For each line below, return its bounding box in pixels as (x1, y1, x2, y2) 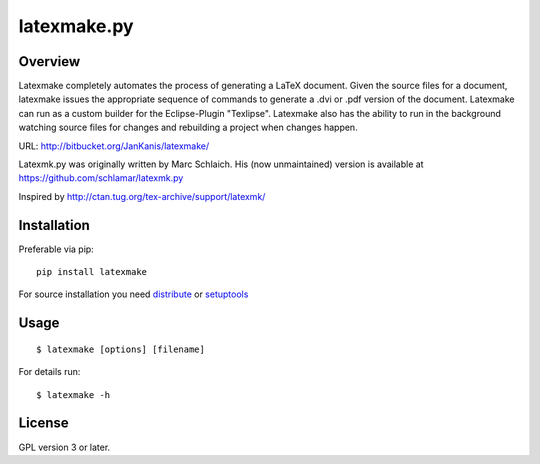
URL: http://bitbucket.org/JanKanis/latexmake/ (18, 140, 210, 152)
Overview (18, 53, 81, 70)
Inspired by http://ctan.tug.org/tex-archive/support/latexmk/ (18, 190, 266, 202)
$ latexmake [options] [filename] (36, 343, 205, 355)
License (18, 415, 69, 432)
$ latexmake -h (36, 389, 111, 400)
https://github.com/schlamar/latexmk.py (18, 172, 184, 184)
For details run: (18, 366, 81, 378)
